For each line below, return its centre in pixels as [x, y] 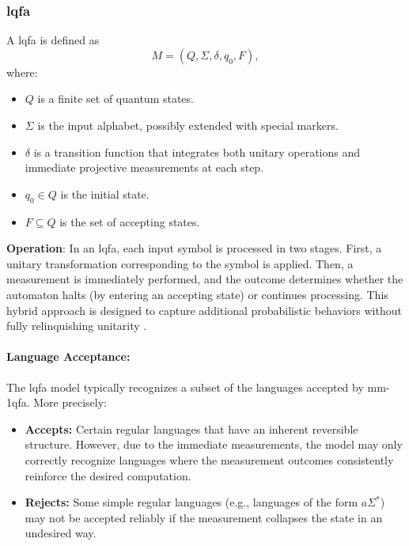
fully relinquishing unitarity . [77, 326]
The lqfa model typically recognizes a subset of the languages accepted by [185, 387]
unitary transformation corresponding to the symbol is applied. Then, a [180, 263]
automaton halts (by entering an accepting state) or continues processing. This [197, 294]
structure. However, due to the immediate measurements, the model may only [214, 444]
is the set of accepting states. [130, 221]
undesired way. [61, 533]
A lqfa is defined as [53, 40]
